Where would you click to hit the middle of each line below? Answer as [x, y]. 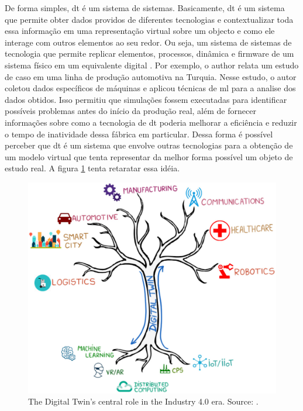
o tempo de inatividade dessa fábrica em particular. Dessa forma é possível [139, 134]
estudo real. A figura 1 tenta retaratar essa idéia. [92, 168]
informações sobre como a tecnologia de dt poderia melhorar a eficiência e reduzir [151, 122]
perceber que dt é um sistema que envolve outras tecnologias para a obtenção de [149, 145]
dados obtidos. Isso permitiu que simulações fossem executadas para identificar [146, 99]
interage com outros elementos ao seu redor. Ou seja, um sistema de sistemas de [148, 42]
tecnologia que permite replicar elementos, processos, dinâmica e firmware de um [149, 53]
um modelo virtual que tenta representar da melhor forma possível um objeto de [149, 156]
